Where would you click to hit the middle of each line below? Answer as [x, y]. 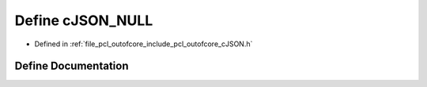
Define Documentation [72, 66]
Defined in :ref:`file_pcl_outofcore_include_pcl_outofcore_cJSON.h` [144, 44]
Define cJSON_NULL [84, 20]
